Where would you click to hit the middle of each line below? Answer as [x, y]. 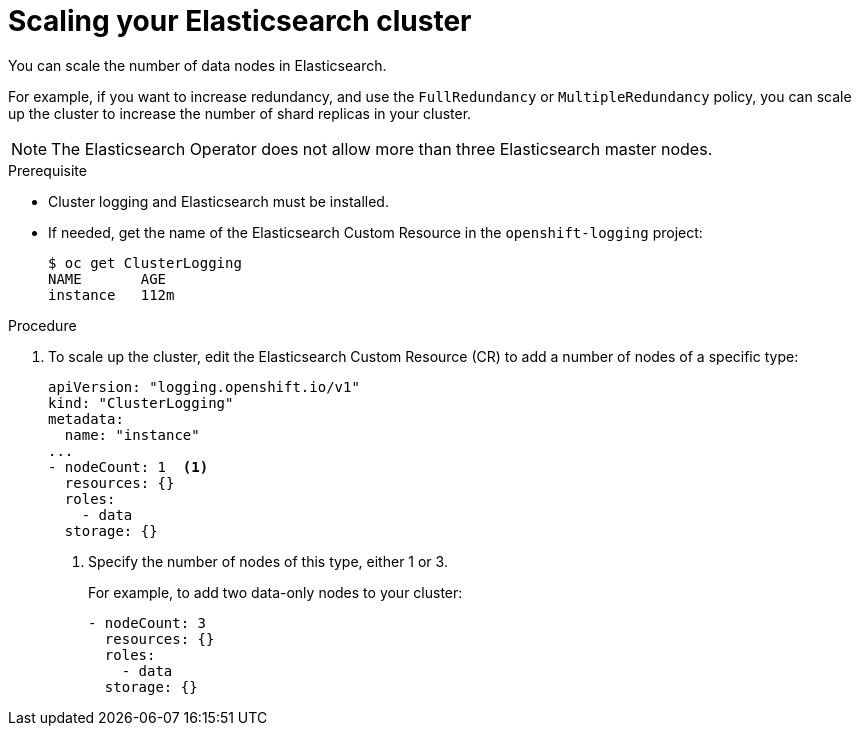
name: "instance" [132, 434]
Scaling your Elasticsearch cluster [240, 21]
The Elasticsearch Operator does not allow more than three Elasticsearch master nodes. [382, 148]
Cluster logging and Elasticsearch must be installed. [218, 201]
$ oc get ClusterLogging [145, 262]
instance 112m [111, 294]
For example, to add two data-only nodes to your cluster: [275, 592]
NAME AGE [107, 278]
